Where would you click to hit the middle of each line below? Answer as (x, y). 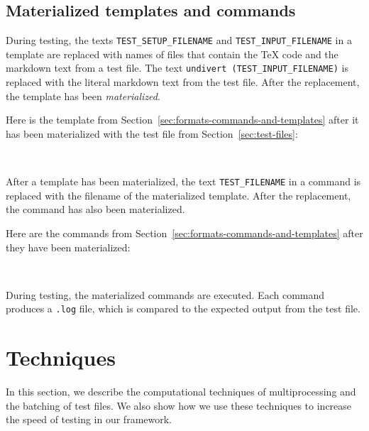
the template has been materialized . (83, 96)
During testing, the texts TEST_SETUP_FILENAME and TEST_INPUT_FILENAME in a (179, 40)
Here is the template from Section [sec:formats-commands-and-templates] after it (182, 120)
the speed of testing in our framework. (89, 419)
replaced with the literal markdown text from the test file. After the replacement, (183, 82)
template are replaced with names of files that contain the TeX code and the (172, 54)
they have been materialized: (68, 247)
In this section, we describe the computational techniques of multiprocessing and (181, 392)
